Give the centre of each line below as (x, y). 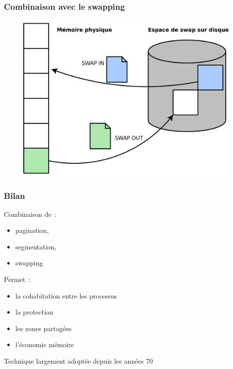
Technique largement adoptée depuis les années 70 (78, 360)
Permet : (17, 279)
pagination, (32, 230)
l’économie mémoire (45, 344)
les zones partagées (43, 328)
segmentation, (36, 246)
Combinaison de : (30, 214)
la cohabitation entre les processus (66, 295)
